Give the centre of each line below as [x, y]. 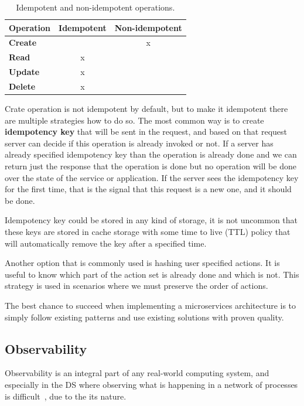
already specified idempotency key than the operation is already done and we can [151, 154]
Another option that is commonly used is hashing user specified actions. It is [142, 263]
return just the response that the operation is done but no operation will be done [151, 166]
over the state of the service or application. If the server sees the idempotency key [152, 177]
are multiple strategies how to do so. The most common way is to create [134, 120]
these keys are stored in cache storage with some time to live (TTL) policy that [148, 231]
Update [24, 72]
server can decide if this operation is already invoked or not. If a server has [139, 143]
